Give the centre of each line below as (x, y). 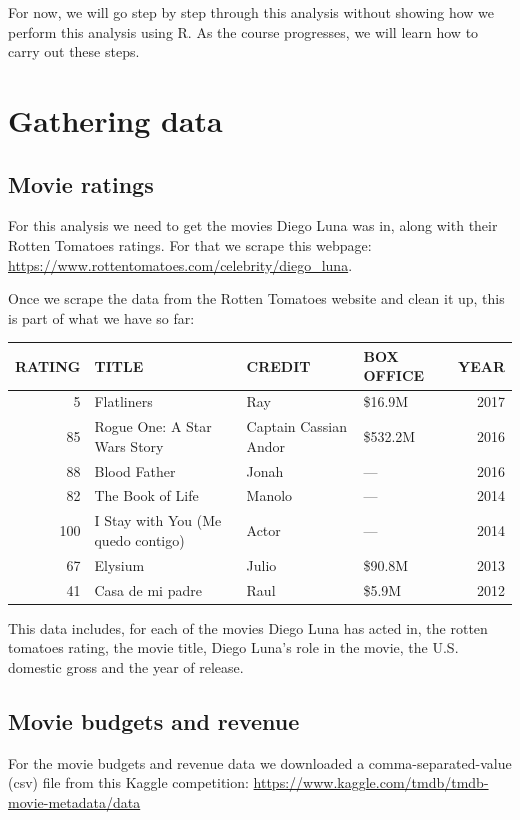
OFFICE (394, 375)
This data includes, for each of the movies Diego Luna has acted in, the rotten (248, 627)
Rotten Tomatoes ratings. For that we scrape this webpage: (190, 244)
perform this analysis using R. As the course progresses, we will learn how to (243, 31)
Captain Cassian (297, 426)
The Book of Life (146, 495)
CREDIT (278, 365)
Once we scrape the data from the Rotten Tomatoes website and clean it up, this (256, 298)
